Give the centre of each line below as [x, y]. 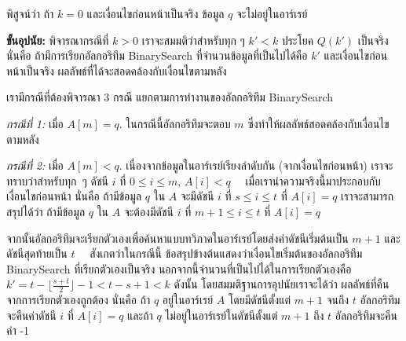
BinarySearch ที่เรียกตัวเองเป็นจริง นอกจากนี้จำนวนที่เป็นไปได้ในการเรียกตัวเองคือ [179, 268]
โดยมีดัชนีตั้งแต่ [260, 300]
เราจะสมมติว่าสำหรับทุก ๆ [193, 40]
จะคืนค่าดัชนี [31, 315]
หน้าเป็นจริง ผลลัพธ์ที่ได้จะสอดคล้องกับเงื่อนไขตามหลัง [117, 70]
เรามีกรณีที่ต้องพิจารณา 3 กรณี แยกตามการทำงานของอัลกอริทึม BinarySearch [170, 97]
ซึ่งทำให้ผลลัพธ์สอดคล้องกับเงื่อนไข [318, 123]
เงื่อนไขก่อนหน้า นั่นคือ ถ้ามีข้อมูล [74, 196]
